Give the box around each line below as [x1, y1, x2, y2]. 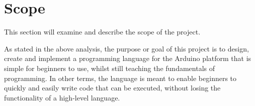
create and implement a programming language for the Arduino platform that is [4, 53, 251, 63]
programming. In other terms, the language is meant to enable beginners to [4, 72, 237, 83]
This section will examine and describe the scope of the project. [4, 26, 201, 37]
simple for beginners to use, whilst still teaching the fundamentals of [4, 62, 215, 73]
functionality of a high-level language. [4, 92, 120, 102]
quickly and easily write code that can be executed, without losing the [4, 82, 221, 93]
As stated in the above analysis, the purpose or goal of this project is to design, [4, 43, 249, 53]
